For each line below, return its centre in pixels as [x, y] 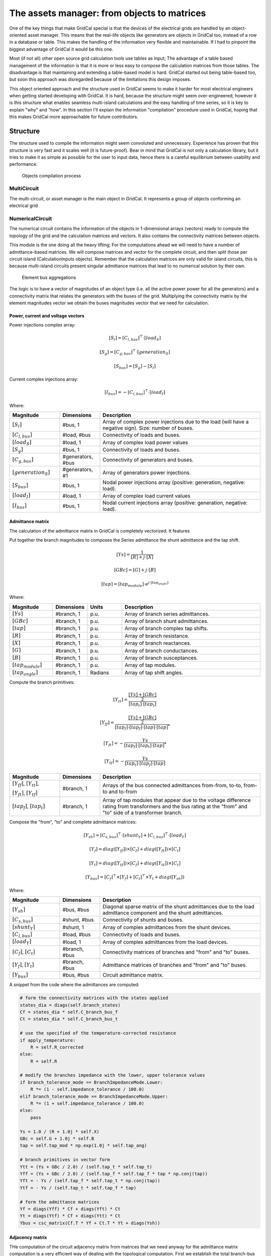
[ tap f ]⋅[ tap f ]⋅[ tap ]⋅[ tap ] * [142, 727]
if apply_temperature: [48, 1040]
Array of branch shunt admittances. [167, 621]
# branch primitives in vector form [65, 1160]
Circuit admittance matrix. [133, 975]
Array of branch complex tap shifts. [166, 629]
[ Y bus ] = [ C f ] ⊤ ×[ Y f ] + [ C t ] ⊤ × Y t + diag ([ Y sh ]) [135, 877]
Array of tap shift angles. [154, 672]
